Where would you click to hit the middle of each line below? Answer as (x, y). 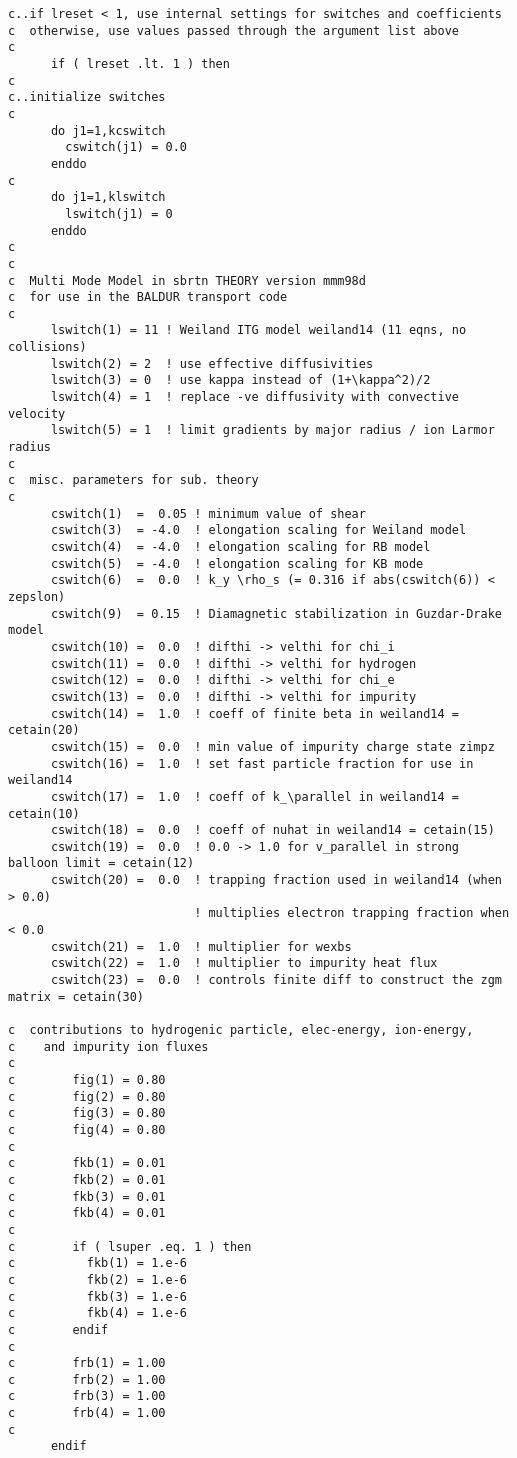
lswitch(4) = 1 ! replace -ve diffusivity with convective (255, 397)
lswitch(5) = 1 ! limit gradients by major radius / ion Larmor (272, 430)
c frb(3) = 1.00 (87, 1396)
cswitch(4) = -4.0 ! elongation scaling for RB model (240, 547)
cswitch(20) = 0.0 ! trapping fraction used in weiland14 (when (276, 880)
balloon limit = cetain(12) (101, 863)
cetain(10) (44, 813)
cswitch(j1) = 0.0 (126, 147)
